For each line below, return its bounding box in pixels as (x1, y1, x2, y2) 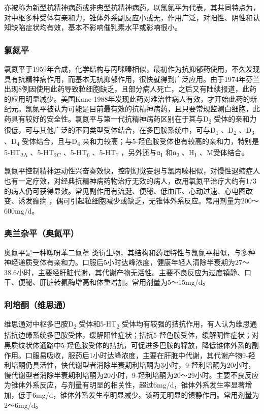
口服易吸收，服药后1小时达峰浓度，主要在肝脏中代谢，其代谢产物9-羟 (25, 349, 255, 360)
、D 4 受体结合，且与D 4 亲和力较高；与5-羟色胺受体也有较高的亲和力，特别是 (4, 136, 259, 148)
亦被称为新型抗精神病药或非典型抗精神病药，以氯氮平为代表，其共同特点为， (4, 2, 260, 12)
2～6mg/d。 (4, 399, 43, 410)
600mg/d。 (4, 205, 39, 216)
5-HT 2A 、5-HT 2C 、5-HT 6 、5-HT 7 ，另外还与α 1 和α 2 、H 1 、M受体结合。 (4, 147, 249, 159)
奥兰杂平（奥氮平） (4, 227, 79, 240)
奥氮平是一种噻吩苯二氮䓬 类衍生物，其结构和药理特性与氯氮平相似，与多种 (4, 247, 255, 257)
